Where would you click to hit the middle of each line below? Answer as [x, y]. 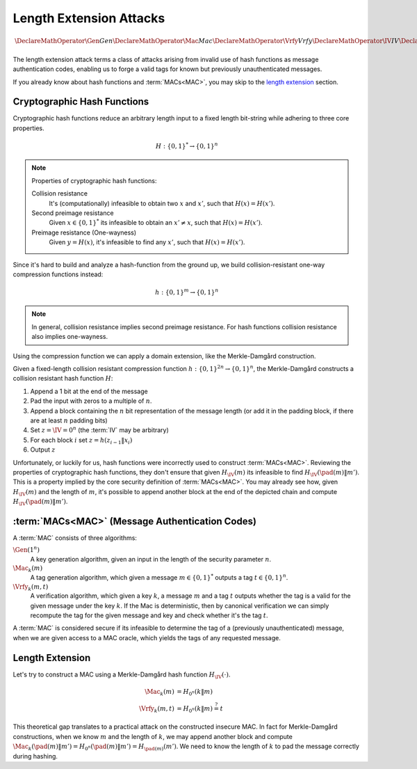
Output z [43, 450]
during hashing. [35, 756]
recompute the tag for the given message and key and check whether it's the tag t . [149, 615]
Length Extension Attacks [89, 18]
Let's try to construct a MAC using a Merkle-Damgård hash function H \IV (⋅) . [122, 675]
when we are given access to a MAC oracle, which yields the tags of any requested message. [147, 637]
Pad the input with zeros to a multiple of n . [91, 401]
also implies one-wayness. [69, 337]
